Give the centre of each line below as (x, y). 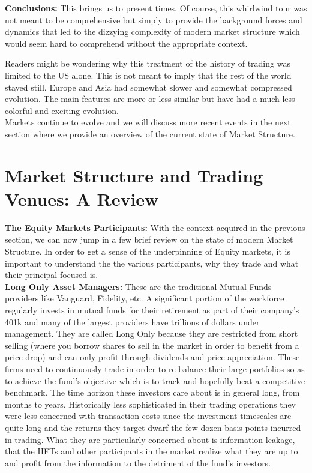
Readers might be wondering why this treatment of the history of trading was (148, 63)
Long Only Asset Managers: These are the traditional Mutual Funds (138, 286)
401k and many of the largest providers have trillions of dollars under (132, 321)
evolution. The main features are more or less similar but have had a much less (150, 99)
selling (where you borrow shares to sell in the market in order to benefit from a (152, 345)
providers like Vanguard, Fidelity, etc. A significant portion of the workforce (145, 298)
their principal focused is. (52, 275)
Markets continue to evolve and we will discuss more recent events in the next (148, 122)
